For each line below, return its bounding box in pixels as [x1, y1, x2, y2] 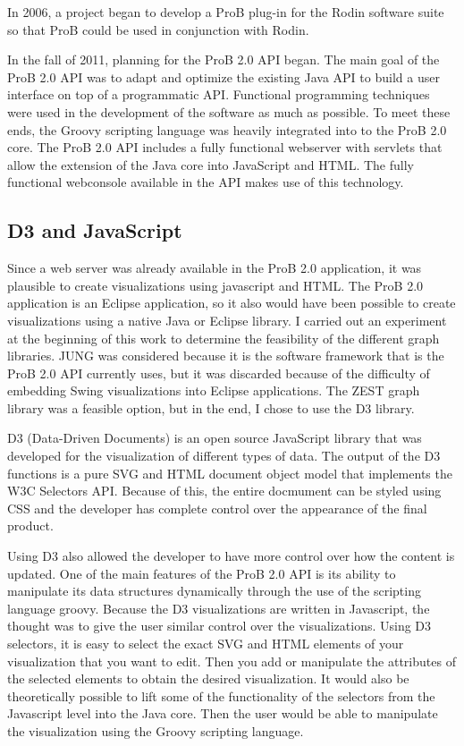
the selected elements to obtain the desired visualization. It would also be [7, 669, 409, 688]
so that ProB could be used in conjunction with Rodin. [7, 20, 309, 38]
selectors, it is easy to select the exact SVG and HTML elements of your [7, 634, 404, 653]
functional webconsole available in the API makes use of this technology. [7, 173, 404, 191]
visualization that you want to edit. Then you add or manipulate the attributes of [7, 651, 456, 670]
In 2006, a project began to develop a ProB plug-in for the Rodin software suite [7, 3, 444, 21]
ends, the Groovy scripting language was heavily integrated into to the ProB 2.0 [7, 120, 447, 139]
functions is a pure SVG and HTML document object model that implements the [7, 463, 452, 482]
